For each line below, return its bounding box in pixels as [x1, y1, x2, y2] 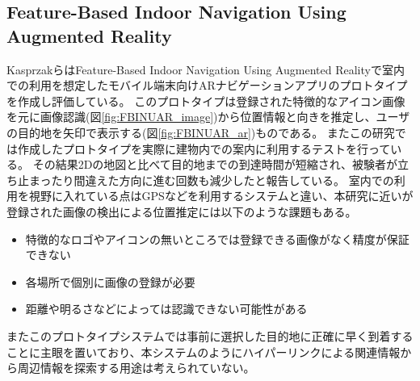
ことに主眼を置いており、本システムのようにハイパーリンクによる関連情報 [6, 343, 401, 360]
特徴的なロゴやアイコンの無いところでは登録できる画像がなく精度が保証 [25, 230, 409, 247]
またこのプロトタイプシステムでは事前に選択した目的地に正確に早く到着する [6, 327, 414, 344]
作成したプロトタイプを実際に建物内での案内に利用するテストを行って [17, 140, 391, 157]
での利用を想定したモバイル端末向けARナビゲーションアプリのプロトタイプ [6, 77, 408, 94]
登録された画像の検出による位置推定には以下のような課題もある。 [6, 203, 357, 220]
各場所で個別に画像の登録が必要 [25, 273, 195, 290]
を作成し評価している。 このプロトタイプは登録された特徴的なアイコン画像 [6, 92, 405, 109]
